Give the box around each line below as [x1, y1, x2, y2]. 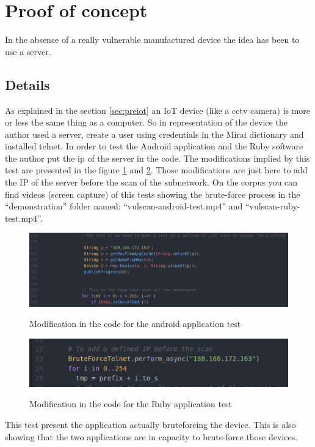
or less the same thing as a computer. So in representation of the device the [5, 116, 288, 129]
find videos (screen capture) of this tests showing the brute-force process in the [5, 187, 300, 200]
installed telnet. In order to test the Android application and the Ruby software [5, 140, 303, 152]
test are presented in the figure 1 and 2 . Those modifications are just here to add [5, 163, 308, 176]
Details [5, 75, 50, 94]
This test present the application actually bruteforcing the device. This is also [5, 418, 296, 430]
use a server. [5, 45, 51, 58]
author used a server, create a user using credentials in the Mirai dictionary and [5, 127, 304, 140]
